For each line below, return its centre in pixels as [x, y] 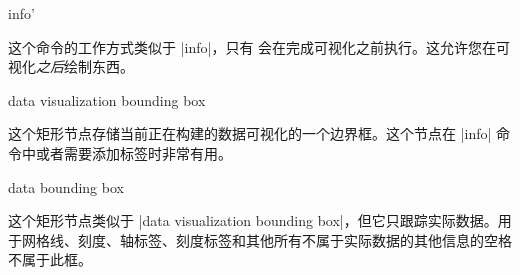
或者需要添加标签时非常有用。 [133, 152]
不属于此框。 [50, 259]
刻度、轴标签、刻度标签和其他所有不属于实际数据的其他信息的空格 [294, 239]
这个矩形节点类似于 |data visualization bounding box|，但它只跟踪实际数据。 [253, 220]
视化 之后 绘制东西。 [71, 66]
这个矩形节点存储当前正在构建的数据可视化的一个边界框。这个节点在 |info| [250, 133]
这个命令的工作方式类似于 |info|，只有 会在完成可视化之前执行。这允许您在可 [259, 46]
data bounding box [66, 186]
